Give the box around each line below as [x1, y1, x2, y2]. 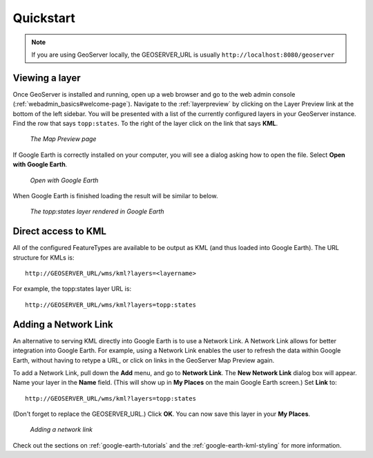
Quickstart [12, 10, 76, 26]
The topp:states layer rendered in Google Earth [30, 207, 165, 216]
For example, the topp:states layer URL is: [12, 285, 131, 293]
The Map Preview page [30, 135, 97, 143]
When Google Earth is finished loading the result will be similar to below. [12, 191, 218, 200]
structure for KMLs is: [12, 253, 75, 262]
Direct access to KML [12, 225, 107, 238]
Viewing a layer [12, 72, 81, 84]
